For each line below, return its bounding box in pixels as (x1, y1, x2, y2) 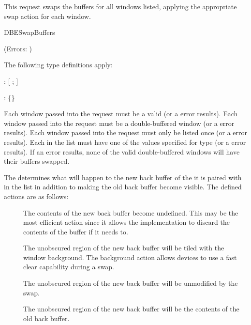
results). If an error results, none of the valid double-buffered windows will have (4, 146, 240, 156)
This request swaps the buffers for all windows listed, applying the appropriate (4, 1, 237, 11)
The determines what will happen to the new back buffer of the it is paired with (4, 172, 242, 182)
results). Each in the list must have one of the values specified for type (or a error (4, 137, 246, 147)
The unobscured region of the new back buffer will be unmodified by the (23, 278, 238, 288)
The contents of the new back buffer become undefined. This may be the (23, 207, 238, 217)
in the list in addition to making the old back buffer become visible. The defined (4, 182, 242, 192)
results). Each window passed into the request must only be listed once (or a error (4, 127, 247, 138)
